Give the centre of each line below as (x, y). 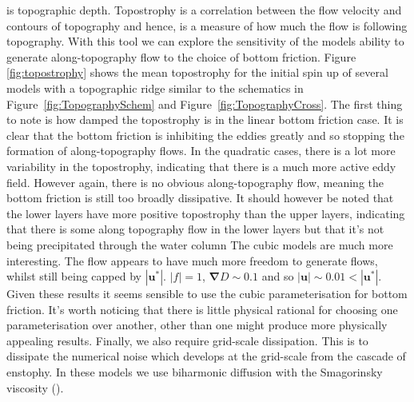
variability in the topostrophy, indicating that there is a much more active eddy (201, 166)
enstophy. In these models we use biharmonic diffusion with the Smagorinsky (195, 372)
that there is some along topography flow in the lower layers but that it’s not (195, 229)
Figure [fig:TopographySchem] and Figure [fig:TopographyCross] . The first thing (205, 103)
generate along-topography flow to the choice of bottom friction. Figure (181, 56)
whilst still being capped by (74, 276)
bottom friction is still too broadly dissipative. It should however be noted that (200, 198)
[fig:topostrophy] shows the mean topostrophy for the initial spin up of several (197, 72)
